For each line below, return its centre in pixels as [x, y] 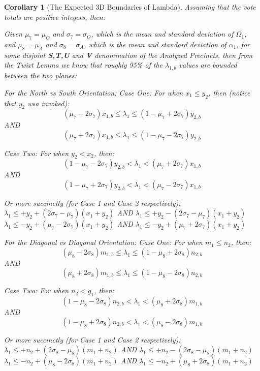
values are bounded [208, 65]
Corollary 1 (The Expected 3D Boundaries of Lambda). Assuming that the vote [130, 7]
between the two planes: [40, 75]
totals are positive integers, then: [55, 17]
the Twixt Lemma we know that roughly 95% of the [84, 65]
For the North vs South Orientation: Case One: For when [94, 92]
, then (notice [229, 92]
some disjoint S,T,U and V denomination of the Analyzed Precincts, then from [128, 55]
